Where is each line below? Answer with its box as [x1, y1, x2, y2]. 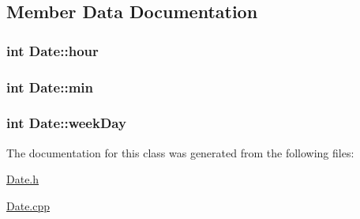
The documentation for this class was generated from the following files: [6, 144, 354, 160]
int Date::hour [6, 40, 99, 60]
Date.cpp [6, 197, 51, 213]
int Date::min [6, 77, 94, 96]
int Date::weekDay [6, 113, 126, 133]
